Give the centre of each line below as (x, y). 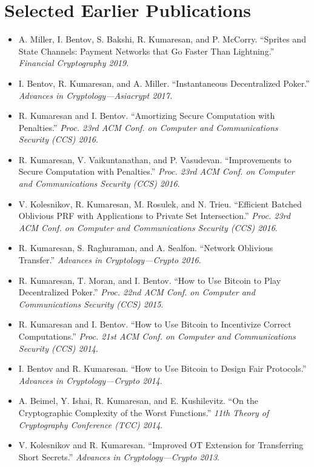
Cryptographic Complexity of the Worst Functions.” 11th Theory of (144, 412)
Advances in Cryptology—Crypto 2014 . (90, 380)
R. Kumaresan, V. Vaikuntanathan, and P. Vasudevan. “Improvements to (155, 159)
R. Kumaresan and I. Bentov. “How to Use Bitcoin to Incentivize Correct (155, 324)
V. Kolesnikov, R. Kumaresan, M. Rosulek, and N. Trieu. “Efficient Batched (160, 203)
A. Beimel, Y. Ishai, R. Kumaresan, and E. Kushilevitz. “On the (138, 401)
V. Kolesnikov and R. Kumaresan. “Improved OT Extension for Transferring (161, 445)
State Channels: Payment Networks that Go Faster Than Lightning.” (146, 51)
